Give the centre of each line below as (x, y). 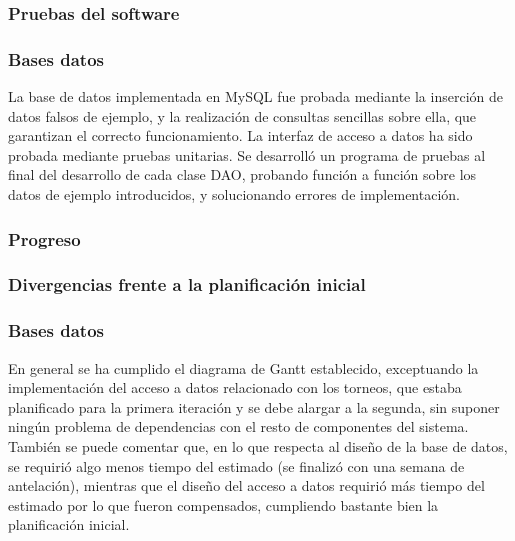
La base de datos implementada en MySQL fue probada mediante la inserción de (255, 96)
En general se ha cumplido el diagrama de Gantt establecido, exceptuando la (243, 367)
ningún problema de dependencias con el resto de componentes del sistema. (238, 426)
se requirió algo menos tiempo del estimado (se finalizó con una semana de (236, 465)
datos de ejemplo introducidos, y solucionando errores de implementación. (234, 194)
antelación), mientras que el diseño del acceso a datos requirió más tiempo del (246, 485)
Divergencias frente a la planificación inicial (187, 284)
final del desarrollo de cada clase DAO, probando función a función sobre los (242, 174)
